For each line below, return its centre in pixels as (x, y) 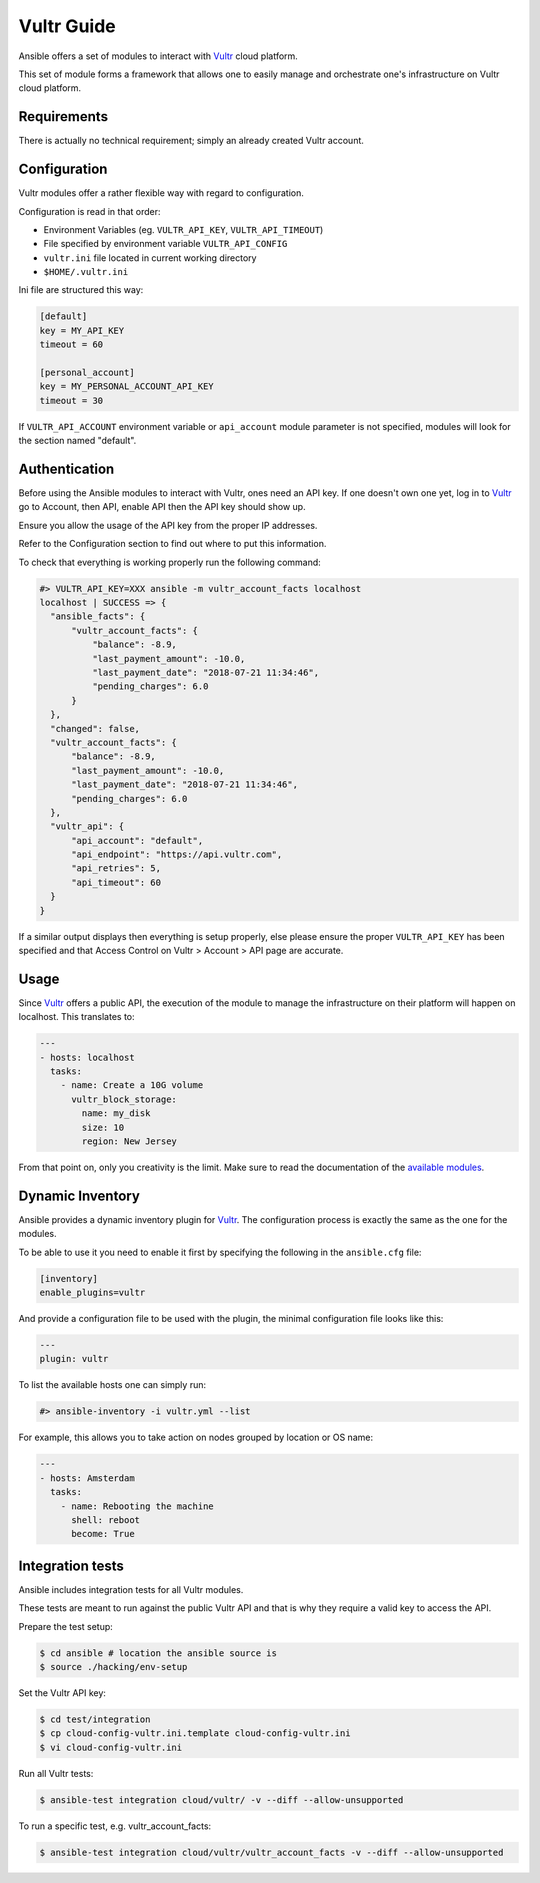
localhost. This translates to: (76, 1017)
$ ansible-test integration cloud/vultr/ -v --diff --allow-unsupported (221, 1799)
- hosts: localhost (87, 1057)
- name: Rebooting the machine (137, 1506)
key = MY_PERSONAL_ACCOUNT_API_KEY (126, 386)
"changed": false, (95, 728)
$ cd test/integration (95, 1719)
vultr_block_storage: (124, 1099)
